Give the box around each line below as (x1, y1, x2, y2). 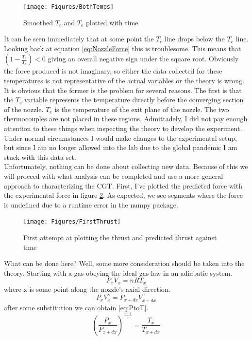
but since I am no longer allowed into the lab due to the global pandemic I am (4, 142, 237, 152)
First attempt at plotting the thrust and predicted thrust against (23, 232, 217, 242)
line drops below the (165, 34, 225, 44)
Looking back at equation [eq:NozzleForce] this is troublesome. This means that (4, 43, 241, 53)
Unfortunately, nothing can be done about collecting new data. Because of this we (4, 161, 248, 171)
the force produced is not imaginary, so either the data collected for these (4, 66, 222, 76)
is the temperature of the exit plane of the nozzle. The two (54, 104, 229, 114)
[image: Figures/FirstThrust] (23, 218, 121, 226)
